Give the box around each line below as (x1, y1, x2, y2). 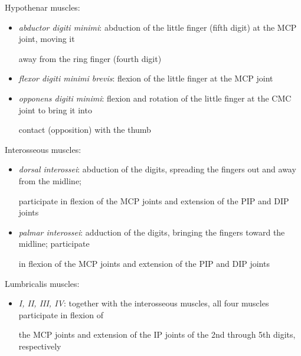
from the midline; (18, 174, 82, 187)
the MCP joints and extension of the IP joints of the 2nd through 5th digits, (18, 328, 296, 341)
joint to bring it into (18, 103, 92, 116)
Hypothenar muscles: (5, 1, 80, 13)
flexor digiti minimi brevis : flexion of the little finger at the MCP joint (18, 72, 273, 84)
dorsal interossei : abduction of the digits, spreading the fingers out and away (18, 163, 296, 175)
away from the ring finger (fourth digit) (18, 52, 162, 64)
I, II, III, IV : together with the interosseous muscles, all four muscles (18, 297, 269, 309)
